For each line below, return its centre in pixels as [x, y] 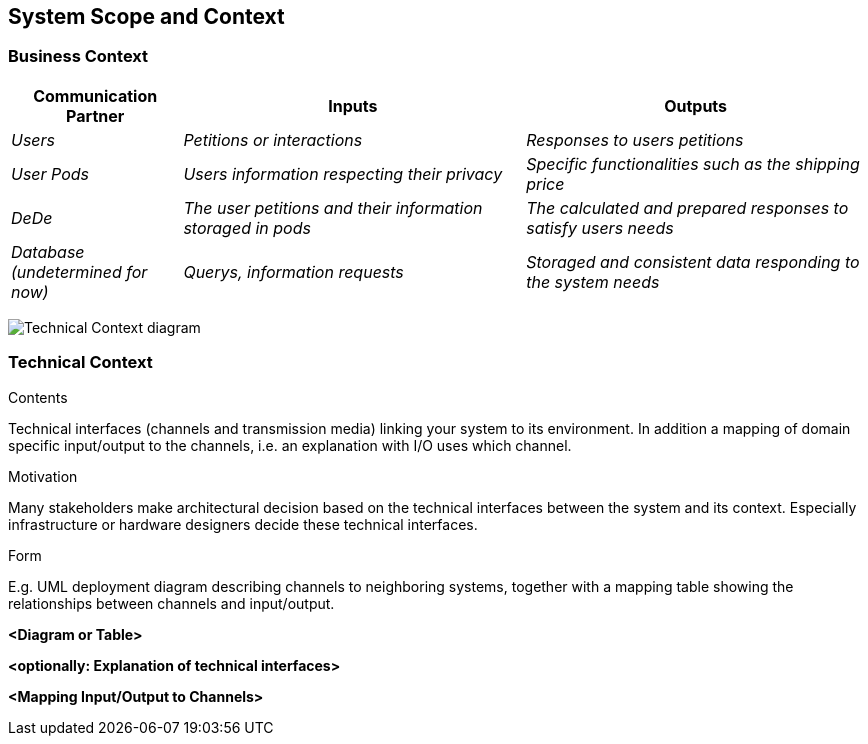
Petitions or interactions [273, 139]
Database [48, 251]
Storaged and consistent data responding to [693, 261]
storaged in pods [247, 227]
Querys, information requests [293, 271]
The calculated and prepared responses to [687, 207]
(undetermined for [79, 271]
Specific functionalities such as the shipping [693, 163]
